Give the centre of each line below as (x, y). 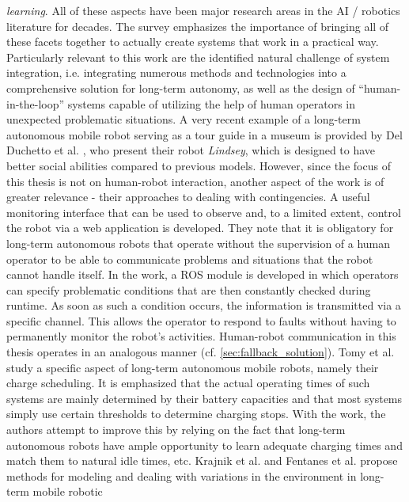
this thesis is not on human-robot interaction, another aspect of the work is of (195, 181)
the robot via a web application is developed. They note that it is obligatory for (200, 228)
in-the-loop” (36, 103)
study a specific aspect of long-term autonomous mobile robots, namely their (193, 367)
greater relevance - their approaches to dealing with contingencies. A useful (188, 197)
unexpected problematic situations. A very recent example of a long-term (184, 119)
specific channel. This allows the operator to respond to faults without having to (201, 320)
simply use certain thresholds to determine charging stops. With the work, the (196, 414)
